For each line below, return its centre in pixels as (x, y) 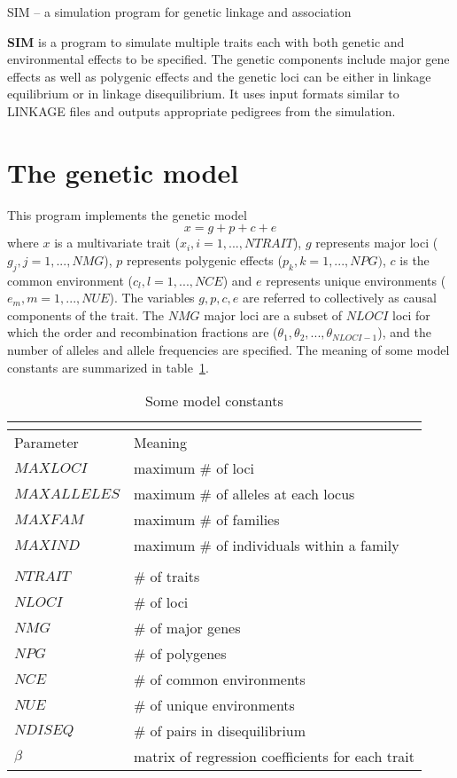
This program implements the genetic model (127, 214)
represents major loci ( (377, 243)
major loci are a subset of (273, 314)
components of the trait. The (86, 314)
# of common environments (219, 680)
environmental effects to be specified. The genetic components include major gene (228, 59)
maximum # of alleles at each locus (244, 494)
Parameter (46, 443)
